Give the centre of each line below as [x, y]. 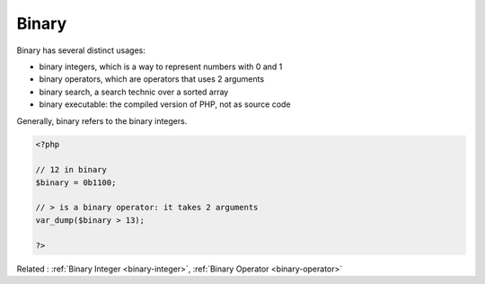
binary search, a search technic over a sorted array [134, 92]
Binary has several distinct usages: [81, 50]
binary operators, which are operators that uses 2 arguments [152, 79]
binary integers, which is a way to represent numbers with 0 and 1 [161, 67]
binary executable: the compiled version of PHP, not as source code [165, 104]
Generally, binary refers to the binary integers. [102, 120]
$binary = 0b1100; [76, 182]
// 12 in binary [71, 170]
